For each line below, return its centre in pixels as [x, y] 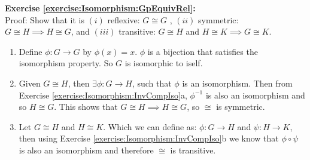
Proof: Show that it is [45, 19]
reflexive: [124, 19]
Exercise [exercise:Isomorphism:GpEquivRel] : [100, 8]
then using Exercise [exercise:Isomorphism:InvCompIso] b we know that [149, 138]
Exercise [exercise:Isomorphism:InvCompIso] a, [103, 95]
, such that [152, 83]
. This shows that [86, 107]
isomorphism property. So [66, 63]
